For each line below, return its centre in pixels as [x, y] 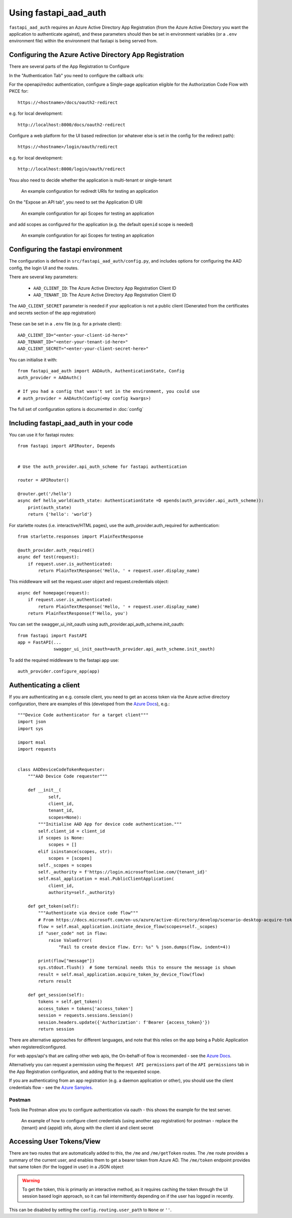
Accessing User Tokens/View [55, 1142]
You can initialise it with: [33, 360]
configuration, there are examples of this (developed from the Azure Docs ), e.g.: [89, 704]
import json [32, 722]
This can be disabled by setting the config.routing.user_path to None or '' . [90, 1210]
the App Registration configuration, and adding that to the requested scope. [85, 1072]
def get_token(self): [54, 906]
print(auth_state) [50, 507]
